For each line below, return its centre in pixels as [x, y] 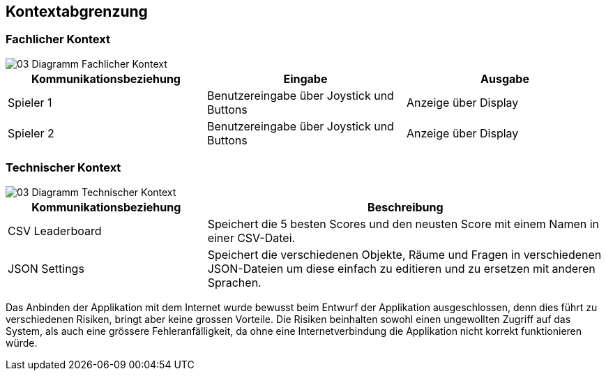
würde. [22, 343]
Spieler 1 [30, 102]
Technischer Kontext [63, 168]
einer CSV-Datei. [251, 238]
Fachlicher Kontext [58, 39]
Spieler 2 [31, 133]
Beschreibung [406, 207]
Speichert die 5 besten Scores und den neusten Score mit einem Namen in [403, 224]
